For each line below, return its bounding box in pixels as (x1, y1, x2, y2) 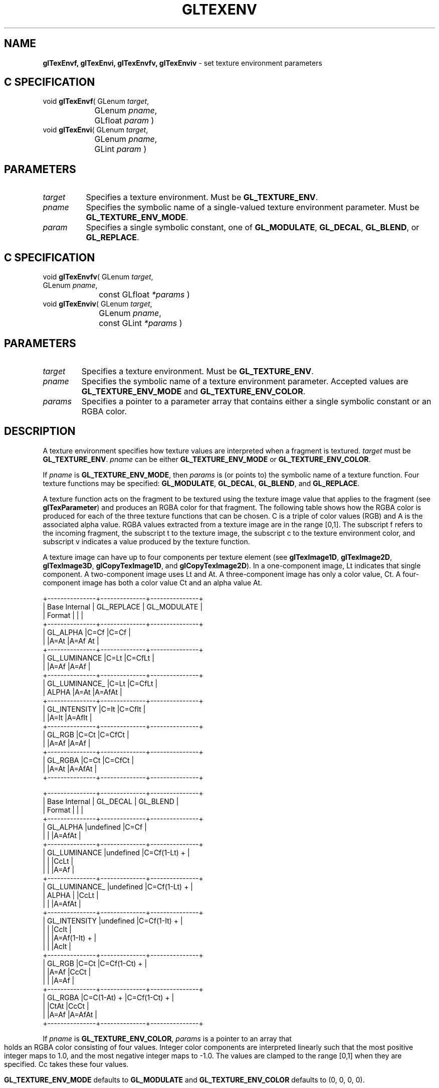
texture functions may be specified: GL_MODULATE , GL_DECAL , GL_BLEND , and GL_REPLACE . (43, 479, 360, 488)
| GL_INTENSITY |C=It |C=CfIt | (43, 704, 146, 713)
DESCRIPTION (4, 425, 76, 438)
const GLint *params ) (99, 318, 182, 329)
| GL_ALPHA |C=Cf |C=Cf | (43, 628, 131, 637)
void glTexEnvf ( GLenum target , (43, 97, 149, 106)
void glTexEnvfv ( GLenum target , (43, 272, 153, 281)
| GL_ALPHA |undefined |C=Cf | (43, 822, 147, 831)
